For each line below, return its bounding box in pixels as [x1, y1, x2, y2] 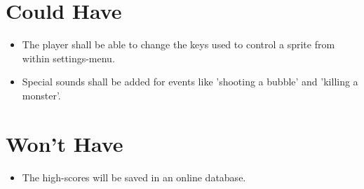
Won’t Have [6, 129, 123, 157]
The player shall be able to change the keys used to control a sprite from [22, 37, 335, 52]
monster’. [22, 87, 61, 102]
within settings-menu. [22, 50, 115, 65]
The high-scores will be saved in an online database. [22, 169, 246, 184]
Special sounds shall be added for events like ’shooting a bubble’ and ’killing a [22, 74, 358, 89]
